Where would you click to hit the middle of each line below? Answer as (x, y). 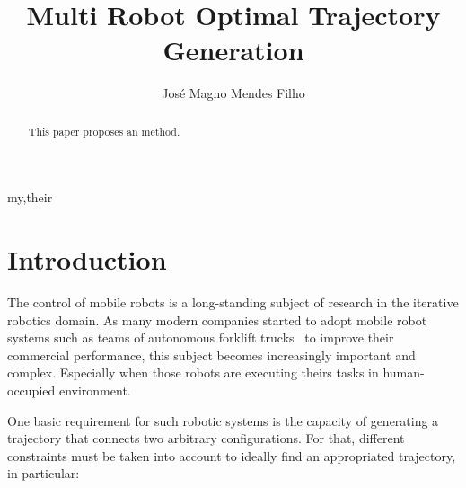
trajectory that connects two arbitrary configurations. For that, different (206, 438)
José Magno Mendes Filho (233, 93)
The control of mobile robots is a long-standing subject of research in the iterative (233, 302)
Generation (233, 50)
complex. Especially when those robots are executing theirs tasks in (193, 373)
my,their (30, 197)
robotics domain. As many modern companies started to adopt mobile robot (217, 319)
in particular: (44, 473)
